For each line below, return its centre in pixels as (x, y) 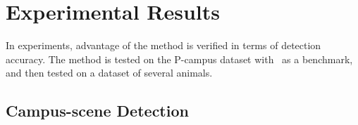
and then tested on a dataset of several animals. (109, 73)
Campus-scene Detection (97, 111)
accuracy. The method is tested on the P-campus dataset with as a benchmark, (179, 59)
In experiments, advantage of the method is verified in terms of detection (163, 45)
